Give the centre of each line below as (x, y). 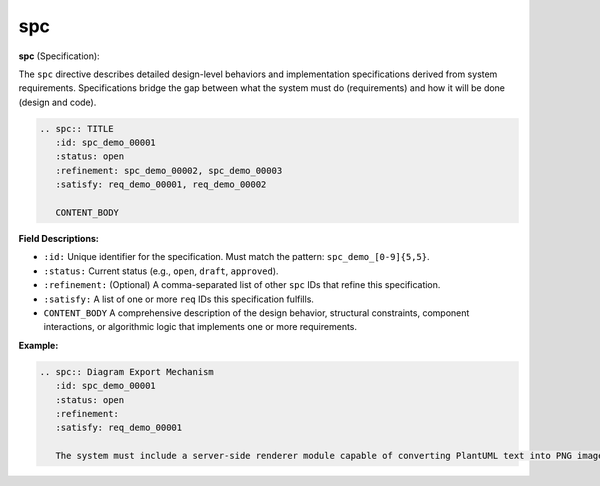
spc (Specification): (59, 56)
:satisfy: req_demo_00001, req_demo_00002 (161, 184)
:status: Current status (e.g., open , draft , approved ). (161, 271)
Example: (38, 345)
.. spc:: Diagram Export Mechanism (126, 371)
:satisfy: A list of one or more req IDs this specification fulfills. (179, 299)
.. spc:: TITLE (76, 128)
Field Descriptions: (58, 239)
